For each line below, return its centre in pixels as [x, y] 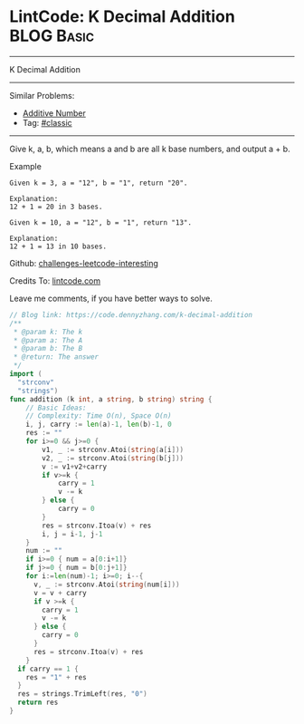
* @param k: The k [48, 332]
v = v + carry [60, 593]
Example [26, 166]
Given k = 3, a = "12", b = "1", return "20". [99, 183]
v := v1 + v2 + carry [74, 467]
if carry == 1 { [48, 669]
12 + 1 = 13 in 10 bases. [58, 246]
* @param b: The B [48, 349]
